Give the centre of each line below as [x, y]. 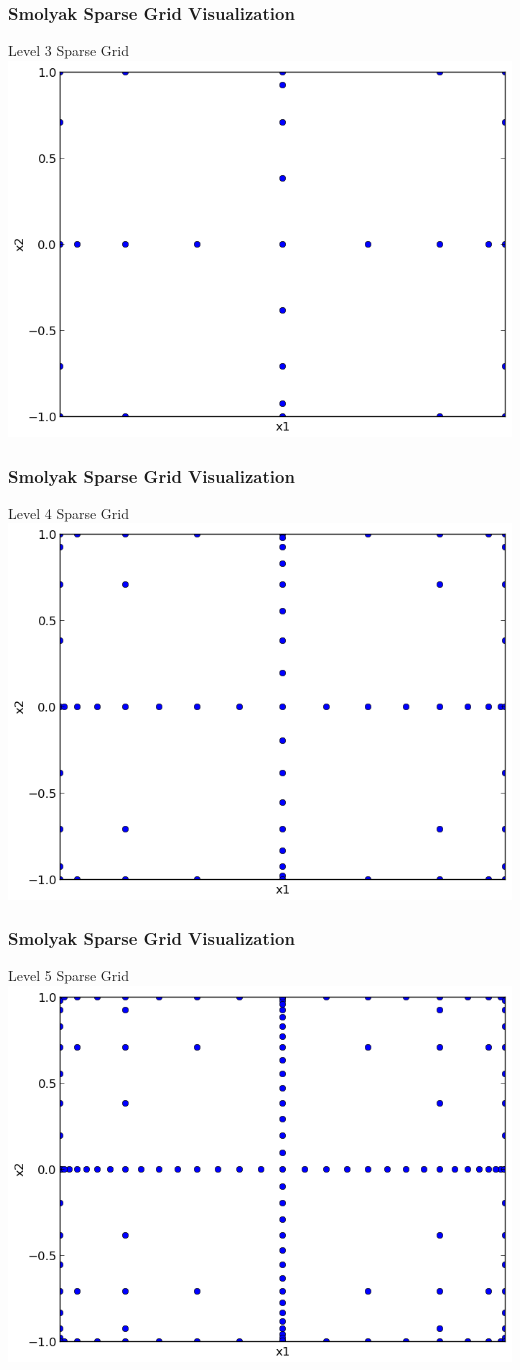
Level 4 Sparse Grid [69, 512]
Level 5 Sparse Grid [69, 975]
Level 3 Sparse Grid [69, 50]
